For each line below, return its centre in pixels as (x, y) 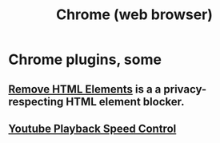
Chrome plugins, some (85, 60)
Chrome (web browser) (134, 15)
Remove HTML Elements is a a (85, 89)
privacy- (185, 89)
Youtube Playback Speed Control (92, 128)
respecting (36, 101)
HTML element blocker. (125, 101)
